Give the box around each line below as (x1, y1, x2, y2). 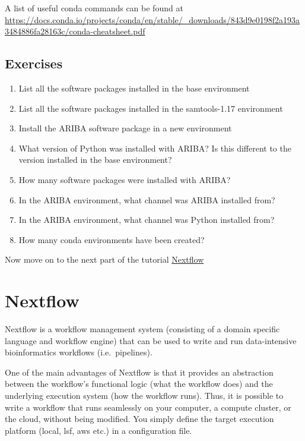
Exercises (5, 54, 63, 73)
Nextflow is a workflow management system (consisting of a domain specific (5, 323, 280, 335)
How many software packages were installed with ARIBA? (18, 173, 231, 185)
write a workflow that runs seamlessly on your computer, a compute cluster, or (5, 401, 291, 413)
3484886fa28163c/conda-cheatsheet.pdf (5, 25, 145, 37)
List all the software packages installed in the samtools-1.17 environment (18, 102, 283, 114)
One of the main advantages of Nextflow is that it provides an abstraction (5, 366, 274, 378)
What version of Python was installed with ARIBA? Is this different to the (18, 141, 291, 154)
